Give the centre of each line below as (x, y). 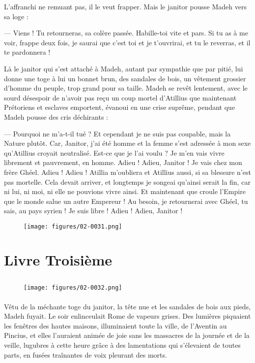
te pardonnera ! (27, 52)
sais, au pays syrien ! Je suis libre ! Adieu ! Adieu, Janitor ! (93, 211)
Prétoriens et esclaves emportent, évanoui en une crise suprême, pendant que (120, 107)
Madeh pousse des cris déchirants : (56, 116)
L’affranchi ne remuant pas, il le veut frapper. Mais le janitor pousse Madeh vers (125, 6)
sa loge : (16, 16)
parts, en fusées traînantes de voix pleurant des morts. (85, 354)
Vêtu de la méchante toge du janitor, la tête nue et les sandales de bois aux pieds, (127, 306)
